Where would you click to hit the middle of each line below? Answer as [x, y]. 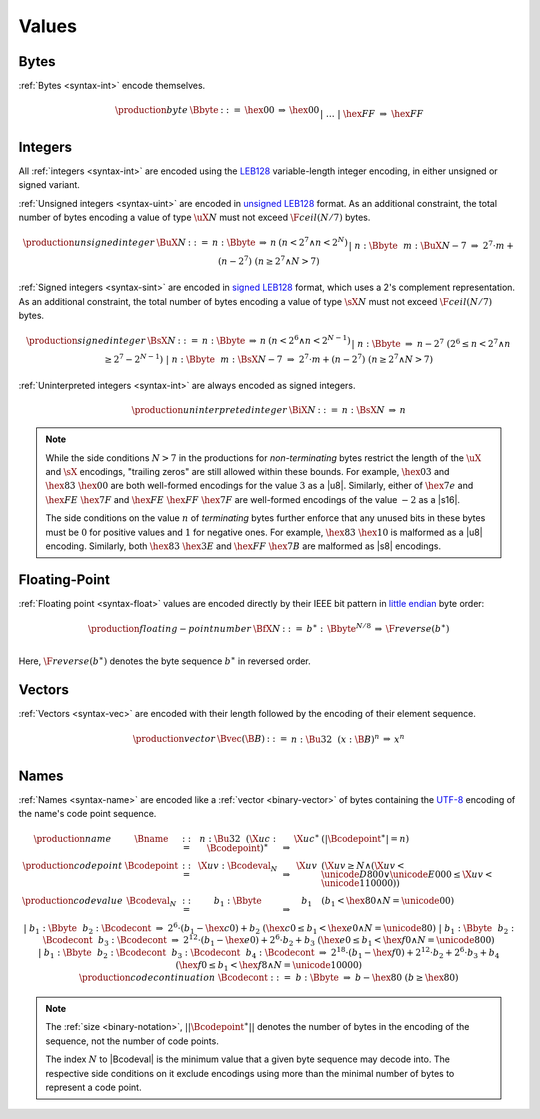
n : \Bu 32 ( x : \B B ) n [335, 738]
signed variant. [49, 185]
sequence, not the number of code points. [132, 1041]
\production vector [174, 739]
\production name [72, 838]
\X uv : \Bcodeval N [238, 867]
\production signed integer [85, 340]
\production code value [72, 900]
